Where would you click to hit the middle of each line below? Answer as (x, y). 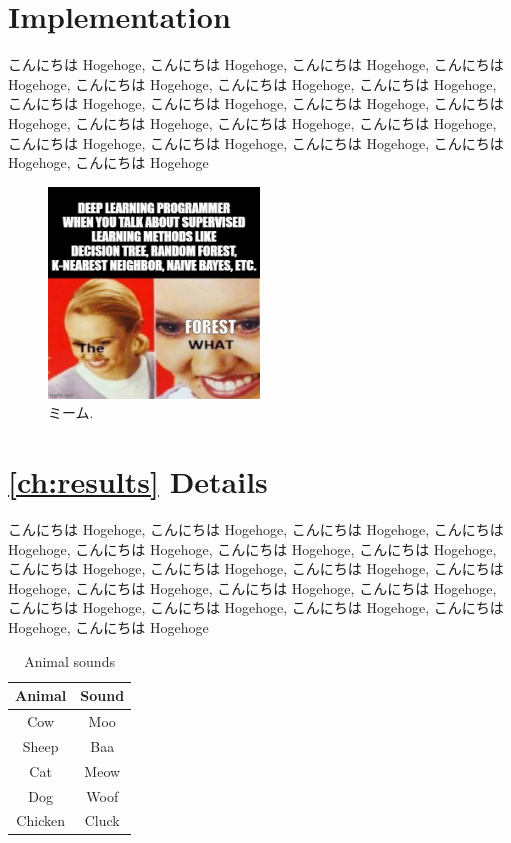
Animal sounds (69, 660)
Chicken (40, 820)
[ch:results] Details (138, 481)
